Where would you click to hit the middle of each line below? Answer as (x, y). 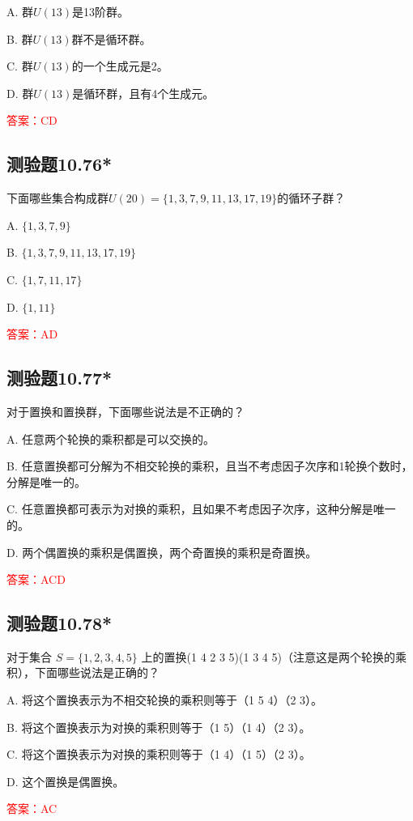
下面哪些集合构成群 (57, 198)
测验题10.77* (60, 378)
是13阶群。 (101, 11)
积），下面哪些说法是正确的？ (83, 672)
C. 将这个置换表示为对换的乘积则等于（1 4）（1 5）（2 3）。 (159, 754)
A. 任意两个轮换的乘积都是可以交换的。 (111, 438)
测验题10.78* (60, 623)
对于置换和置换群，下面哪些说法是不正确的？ (126, 411)
